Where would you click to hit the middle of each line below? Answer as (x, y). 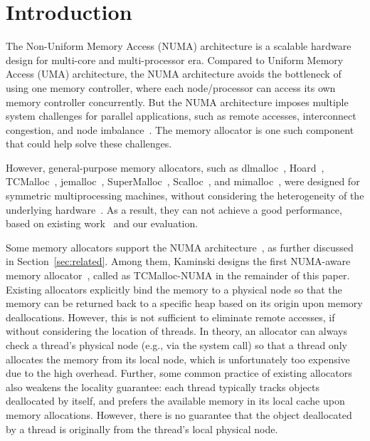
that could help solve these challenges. (89, 144)
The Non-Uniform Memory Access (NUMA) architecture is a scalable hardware (179, 46)
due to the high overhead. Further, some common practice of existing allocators (179, 373)
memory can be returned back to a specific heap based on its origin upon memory (184, 303)
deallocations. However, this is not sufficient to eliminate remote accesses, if (170, 317)
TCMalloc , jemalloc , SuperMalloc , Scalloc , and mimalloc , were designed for (183, 181)
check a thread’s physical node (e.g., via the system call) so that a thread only (176, 345)
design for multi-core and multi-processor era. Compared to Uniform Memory (175, 59)
